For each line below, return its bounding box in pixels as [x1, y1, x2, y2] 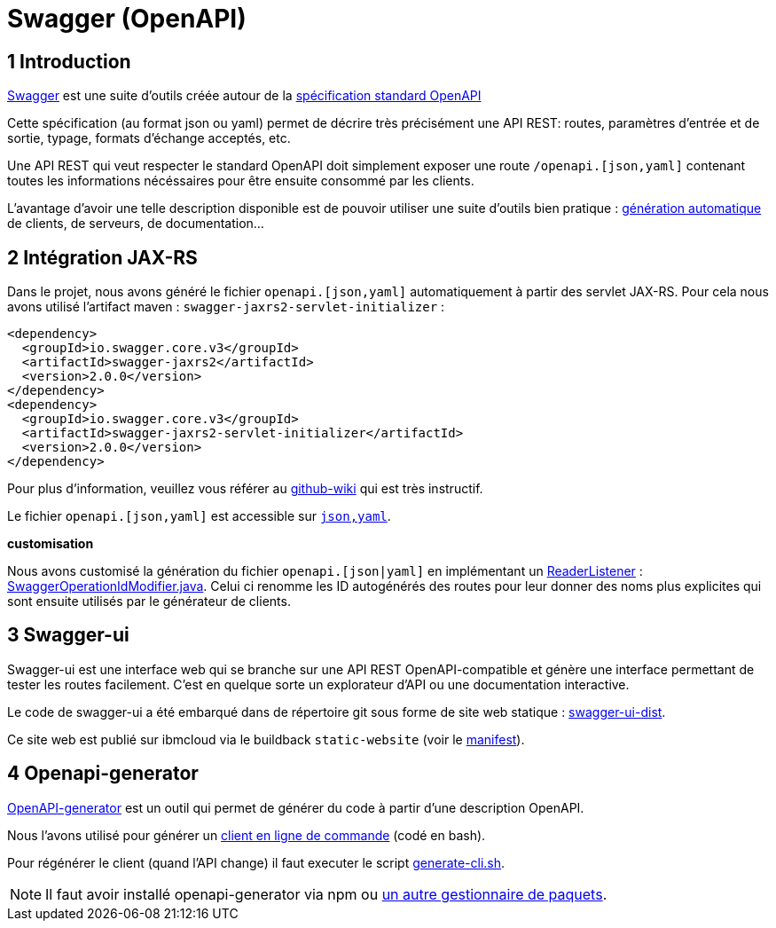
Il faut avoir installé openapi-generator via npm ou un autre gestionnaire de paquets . [45, 885, 607, 903]
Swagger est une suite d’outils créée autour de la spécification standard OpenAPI [7, 88, 482, 104]
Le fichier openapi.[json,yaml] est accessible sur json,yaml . [7, 508, 391, 524]
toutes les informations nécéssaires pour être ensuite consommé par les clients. [7, 173, 474, 189]
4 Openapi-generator [7, 762, 199, 785]
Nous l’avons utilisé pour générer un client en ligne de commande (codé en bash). [7, 827, 486, 843]
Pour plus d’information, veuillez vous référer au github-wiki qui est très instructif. [7, 481, 483, 497]
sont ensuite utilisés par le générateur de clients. [7, 594, 291, 609]
